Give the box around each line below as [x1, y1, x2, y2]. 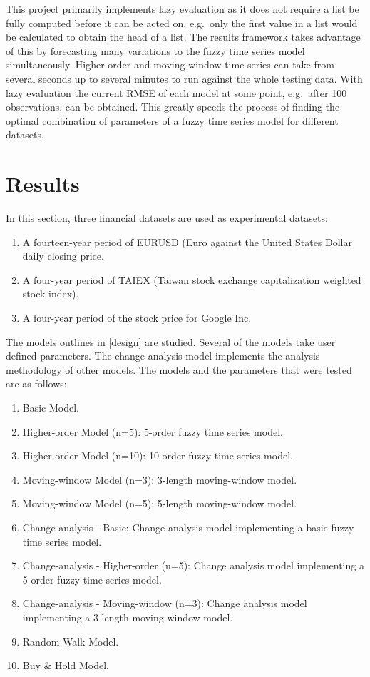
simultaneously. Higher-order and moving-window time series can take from [6, 57, 334, 72]
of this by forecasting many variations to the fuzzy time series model [6, 43, 305, 58]
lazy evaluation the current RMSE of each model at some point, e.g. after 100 [6, 85, 347, 100]
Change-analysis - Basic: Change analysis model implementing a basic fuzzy [22, 519, 354, 534]
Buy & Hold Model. [22, 658, 109, 673]
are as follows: [6, 376, 67, 391]
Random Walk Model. [22, 633, 119, 648]
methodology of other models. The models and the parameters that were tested [6, 362, 352, 377]
